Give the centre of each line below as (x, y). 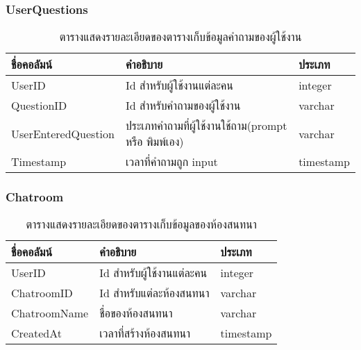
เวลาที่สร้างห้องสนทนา (145, 333)
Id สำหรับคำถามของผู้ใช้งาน (183, 106)
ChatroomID (42, 293)
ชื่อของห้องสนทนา (136, 313)
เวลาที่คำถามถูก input (171, 162)
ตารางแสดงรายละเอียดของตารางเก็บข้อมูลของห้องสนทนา (141, 224)
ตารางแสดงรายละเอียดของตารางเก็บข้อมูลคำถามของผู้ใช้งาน (180, 37)
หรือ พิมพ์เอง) (154, 142)
